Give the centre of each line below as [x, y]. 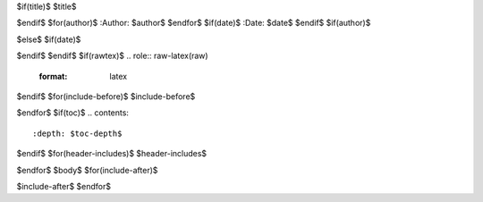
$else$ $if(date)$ [49, 39]
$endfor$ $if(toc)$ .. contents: [73, 113]
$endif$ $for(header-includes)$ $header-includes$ [112, 154]
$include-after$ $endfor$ [64, 186]
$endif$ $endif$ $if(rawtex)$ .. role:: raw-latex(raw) [113, 56]
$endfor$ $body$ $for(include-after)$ [87, 170]
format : [53, 76]
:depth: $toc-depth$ [77, 133]
